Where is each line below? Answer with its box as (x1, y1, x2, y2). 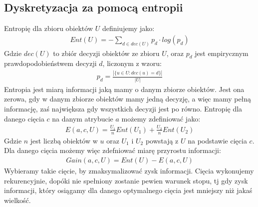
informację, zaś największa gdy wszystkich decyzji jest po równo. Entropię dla (4, 103, 243, 113)
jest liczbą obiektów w (30, 135, 98, 145)
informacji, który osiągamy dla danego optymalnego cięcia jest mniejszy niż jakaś (4, 185, 253, 195)
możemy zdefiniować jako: (121, 113, 201, 123)
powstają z (145, 135, 179, 145)
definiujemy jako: (102, 23, 155, 33)
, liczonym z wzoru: (102, 58, 162, 68)
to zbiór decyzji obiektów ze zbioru (53, 47, 160, 58)
